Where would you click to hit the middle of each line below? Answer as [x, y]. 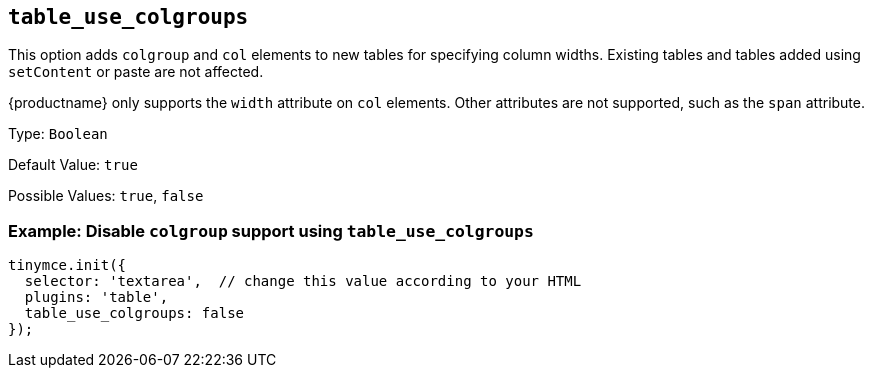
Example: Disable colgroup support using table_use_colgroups [271, 230]
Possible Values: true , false [106, 196]
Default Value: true [73, 165]
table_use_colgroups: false [134, 313]
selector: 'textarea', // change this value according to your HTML [303, 281]
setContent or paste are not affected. [136, 72]
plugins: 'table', [96, 297]
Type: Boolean [58, 134]
